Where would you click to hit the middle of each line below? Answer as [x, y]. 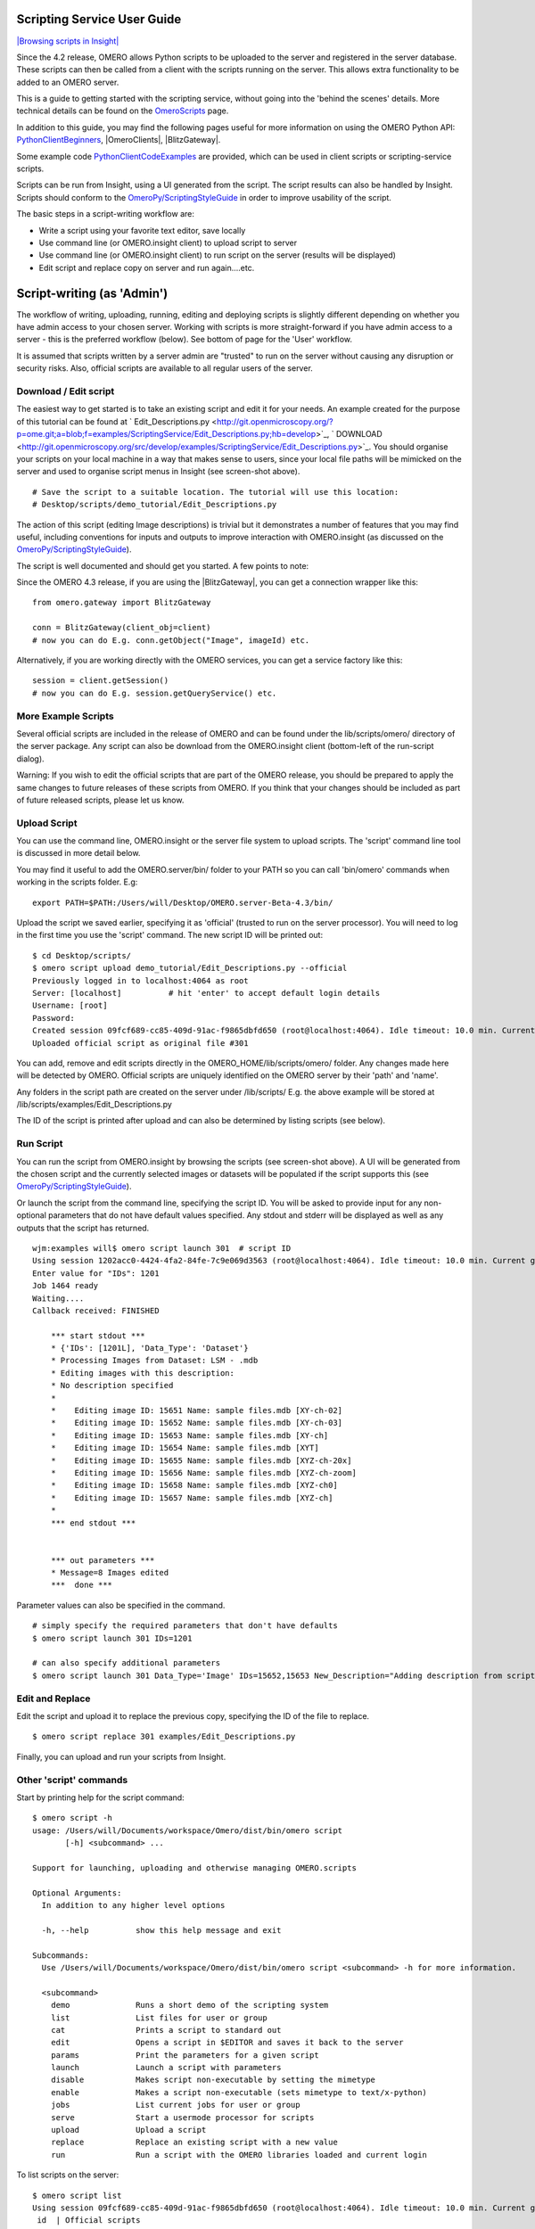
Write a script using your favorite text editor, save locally [142, 230]
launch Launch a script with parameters [166, 2068]
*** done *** [82, 1585]
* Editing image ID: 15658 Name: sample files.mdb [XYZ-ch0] [194, 1485]
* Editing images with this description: [143, 1373]
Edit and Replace [53, 1698]
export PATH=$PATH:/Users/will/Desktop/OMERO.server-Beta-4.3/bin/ [183, 902]
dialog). [30, 759]
